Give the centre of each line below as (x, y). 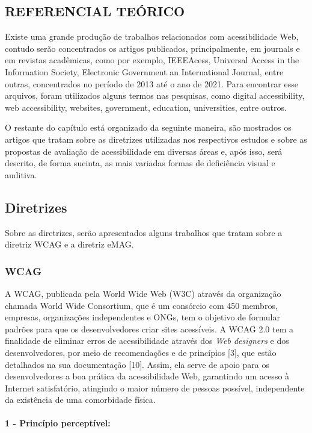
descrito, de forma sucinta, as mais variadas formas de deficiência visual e (140, 163)
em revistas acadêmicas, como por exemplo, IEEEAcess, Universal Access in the (152, 60)
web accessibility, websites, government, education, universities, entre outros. (146, 107)
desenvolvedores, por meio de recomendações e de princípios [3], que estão (141, 352)
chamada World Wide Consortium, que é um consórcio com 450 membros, (141, 305)
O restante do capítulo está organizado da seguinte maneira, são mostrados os (148, 127)
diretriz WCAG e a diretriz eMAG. (69, 244)
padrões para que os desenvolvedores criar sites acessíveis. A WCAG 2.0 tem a (149, 329)
